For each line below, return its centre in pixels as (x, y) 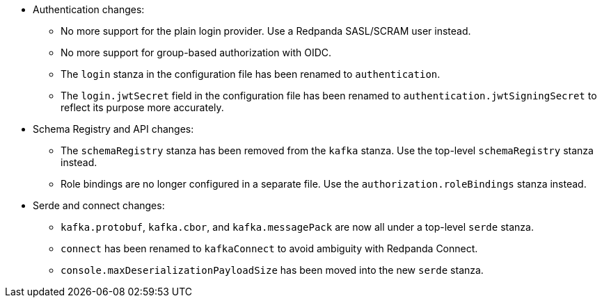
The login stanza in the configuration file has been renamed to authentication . (251, 74)
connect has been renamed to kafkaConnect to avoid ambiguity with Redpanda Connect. (269, 248)
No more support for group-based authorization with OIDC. (196, 52)
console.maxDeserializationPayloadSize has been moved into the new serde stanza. (272, 270)
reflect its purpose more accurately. (142, 107)
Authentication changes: (89, 9)
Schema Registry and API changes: (113, 129)
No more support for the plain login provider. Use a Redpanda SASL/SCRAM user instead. (266, 31)
